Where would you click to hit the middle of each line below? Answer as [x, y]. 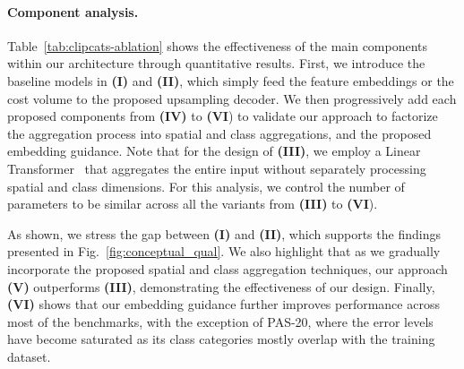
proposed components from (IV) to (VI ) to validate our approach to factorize [223, 116]
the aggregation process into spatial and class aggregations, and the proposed [219, 133]
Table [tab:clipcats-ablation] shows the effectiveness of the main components [218, 45]
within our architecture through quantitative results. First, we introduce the [216, 63]
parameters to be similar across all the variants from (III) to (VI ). [193, 204]
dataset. [29, 356]
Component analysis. [73, 11]
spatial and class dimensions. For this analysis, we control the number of [206, 186]
